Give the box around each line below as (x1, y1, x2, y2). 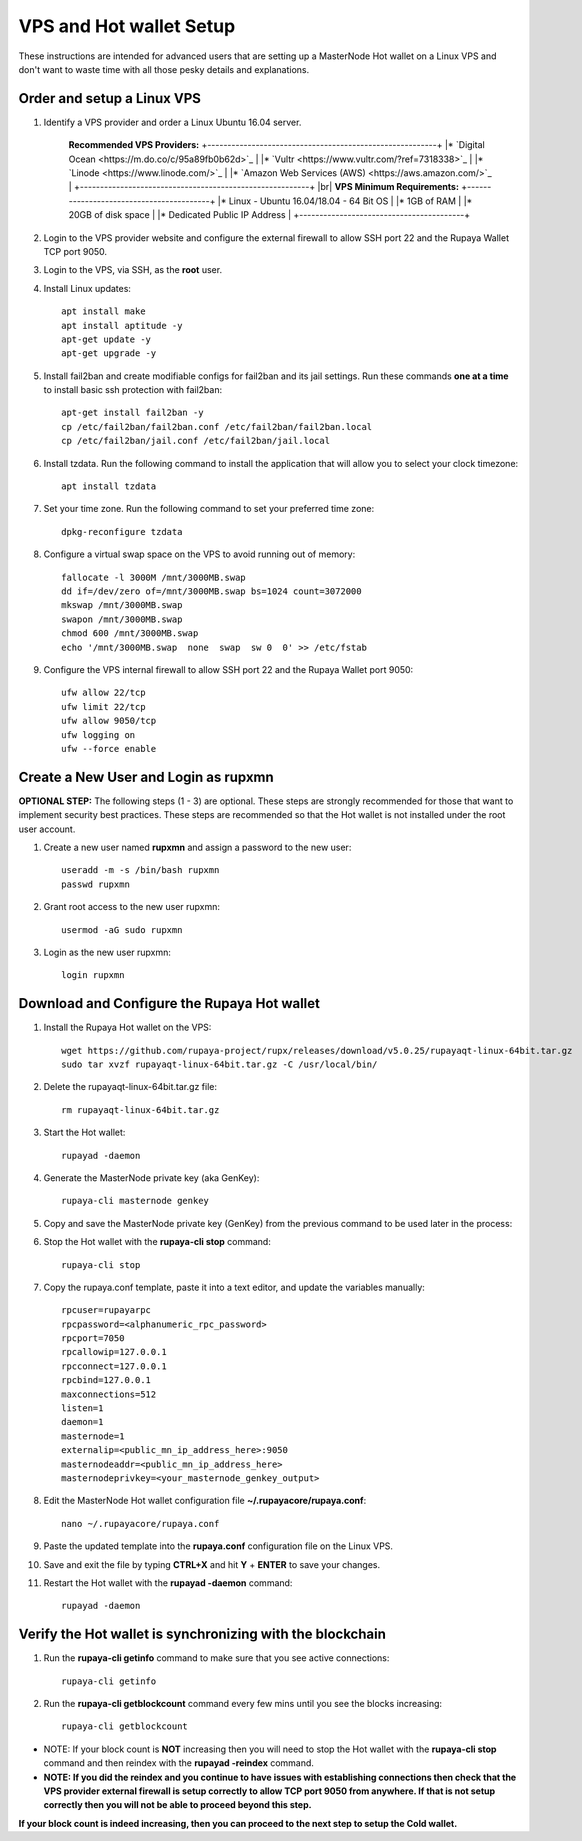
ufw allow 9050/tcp (61, 715, 157, 727)
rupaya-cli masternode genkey (61, 1195, 210, 1207)
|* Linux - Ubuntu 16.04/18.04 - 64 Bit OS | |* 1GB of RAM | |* (217, 195, 473, 207)
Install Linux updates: (43, 282, 132, 294)
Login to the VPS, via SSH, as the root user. (43, 264, 223, 276)
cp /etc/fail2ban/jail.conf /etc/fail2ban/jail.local (61, 435, 330, 447)
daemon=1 (61, 1416, 104, 1428)
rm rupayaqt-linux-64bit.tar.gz (61, 1104, 220, 1115)
